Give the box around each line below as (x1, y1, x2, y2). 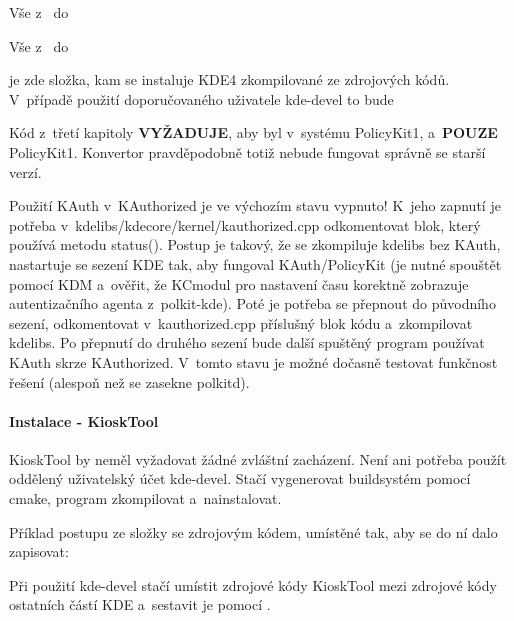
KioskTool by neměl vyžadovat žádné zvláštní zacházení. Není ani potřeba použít (9, 448, 507, 469)
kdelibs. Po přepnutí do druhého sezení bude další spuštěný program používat (9, 332, 485, 353)
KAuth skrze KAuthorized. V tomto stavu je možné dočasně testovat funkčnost (9, 351, 498, 372)
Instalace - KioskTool (9, 410, 159, 431)
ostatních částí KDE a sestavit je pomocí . (9, 594, 271, 615)
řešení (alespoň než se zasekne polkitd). (9, 371, 250, 392)
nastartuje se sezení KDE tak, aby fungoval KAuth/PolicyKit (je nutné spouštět (9, 253, 502, 274)
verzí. (9, 161, 42, 182)
